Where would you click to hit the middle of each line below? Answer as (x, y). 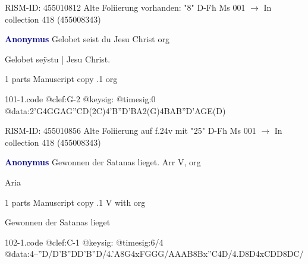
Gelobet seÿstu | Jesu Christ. (58, 59)
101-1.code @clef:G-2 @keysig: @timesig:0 (80, 98)
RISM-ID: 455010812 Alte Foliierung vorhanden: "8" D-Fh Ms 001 (125, 7)
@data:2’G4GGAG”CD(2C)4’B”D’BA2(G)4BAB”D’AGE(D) (115, 110)
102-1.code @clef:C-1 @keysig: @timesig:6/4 (84, 242)
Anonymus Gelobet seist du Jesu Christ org (87, 39)
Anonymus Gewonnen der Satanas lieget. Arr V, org (103, 162)
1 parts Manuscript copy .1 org (61, 79)
